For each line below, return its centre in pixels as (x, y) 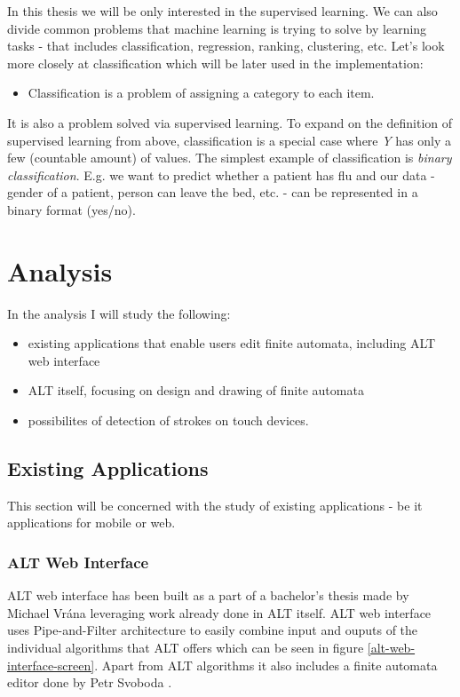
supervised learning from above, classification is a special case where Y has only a (229, 140)
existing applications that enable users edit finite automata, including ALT (232, 343)
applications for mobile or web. (91, 523)
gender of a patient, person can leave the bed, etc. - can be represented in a (213, 192)
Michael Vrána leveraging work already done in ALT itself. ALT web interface (219, 612)
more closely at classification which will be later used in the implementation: (215, 63)
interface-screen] (51, 665)
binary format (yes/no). (71, 209)
